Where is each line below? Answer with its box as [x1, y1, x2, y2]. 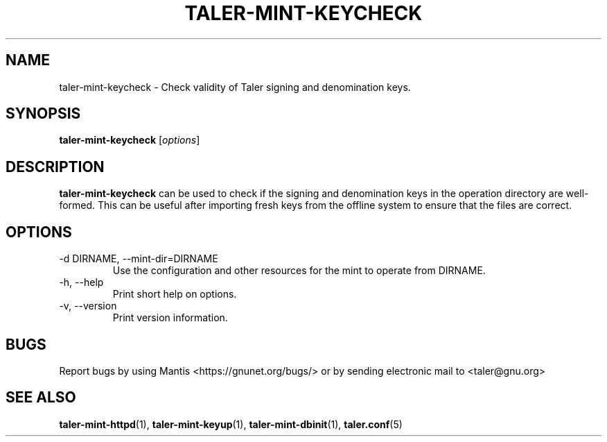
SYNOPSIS [6, 105, 81, 123]
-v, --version [59, 300, 117, 312]
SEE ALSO [6, 389, 76, 407]
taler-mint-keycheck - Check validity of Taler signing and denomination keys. [59, 80, 411, 93]
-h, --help [59, 276, 104, 289]
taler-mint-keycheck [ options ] [59, 134, 200, 146]
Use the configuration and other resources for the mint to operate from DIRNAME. [112, 264, 486, 277]
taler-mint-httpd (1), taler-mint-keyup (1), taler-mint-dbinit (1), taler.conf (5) [59, 418, 403, 430]
